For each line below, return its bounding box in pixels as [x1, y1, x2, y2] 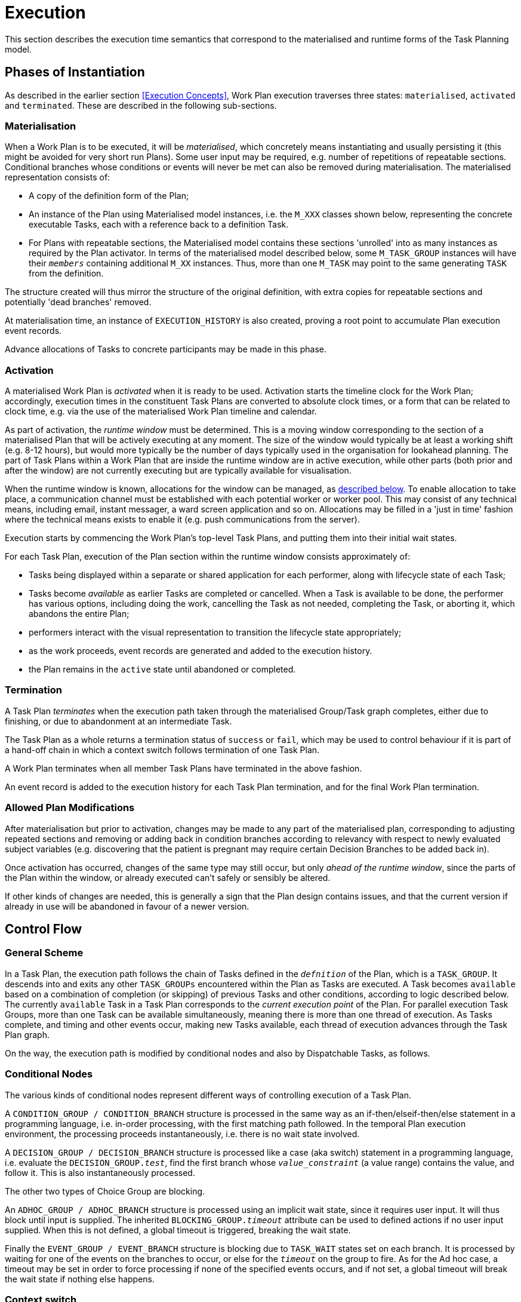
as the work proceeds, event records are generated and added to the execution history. [29, 646, 372, 656]
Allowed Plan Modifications [5, 802, 135, 814]
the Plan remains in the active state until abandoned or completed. [29, 664, 296, 675]
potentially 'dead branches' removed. [5, 297, 152, 308]
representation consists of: [5, 172, 110, 183]
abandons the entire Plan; [29, 609, 130, 619]
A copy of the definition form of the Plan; [29, 191, 189, 201]
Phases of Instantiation [5, 65, 145, 80]
